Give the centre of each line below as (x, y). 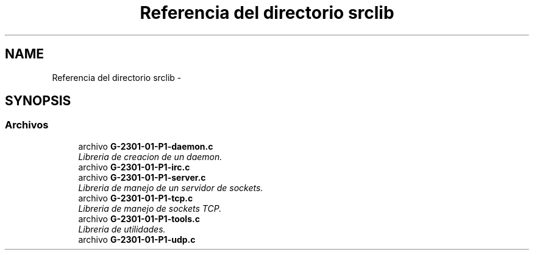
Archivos (27, 125)
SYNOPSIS (38, 101)
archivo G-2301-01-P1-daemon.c (146, 146)
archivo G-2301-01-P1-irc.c (134, 167)
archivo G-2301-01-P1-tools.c (139, 218)
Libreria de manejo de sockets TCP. (150, 208)
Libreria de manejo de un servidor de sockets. (171, 187)
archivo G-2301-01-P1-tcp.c (136, 198)
